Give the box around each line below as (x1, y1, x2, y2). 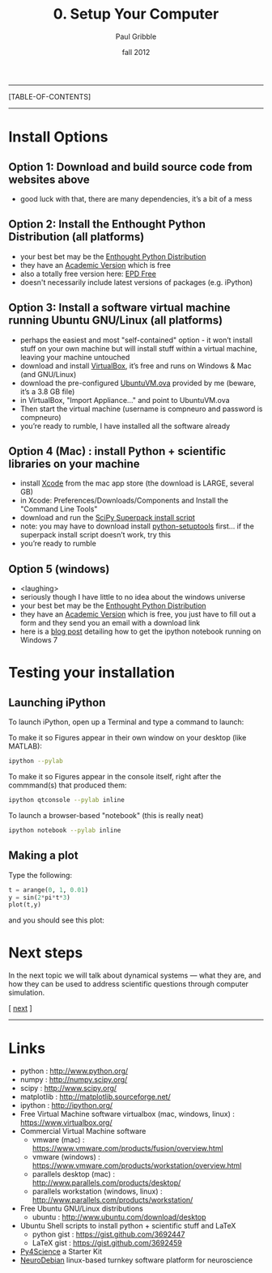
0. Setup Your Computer (53, 5, 219, 23)
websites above (8, 172, 91, 186)
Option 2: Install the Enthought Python (8, 218, 206, 231)
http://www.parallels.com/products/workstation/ (32, 1195, 193, 1205)
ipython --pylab (8, 757, 63, 766)
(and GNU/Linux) (19, 369, 77, 379)
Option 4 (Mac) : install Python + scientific (8, 444, 227, 458)
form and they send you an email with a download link (19, 618, 201, 628)
